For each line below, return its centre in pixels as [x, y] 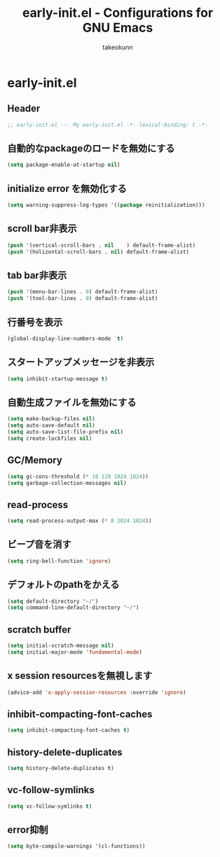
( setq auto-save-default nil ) [51, 425]
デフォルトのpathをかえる [63, 585]
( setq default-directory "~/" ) [53, 601]
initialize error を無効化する [67, 188]
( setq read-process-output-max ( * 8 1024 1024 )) [80, 521]
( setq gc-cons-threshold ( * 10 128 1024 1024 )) [78, 477]
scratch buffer [39, 630]
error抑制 [28, 830]
